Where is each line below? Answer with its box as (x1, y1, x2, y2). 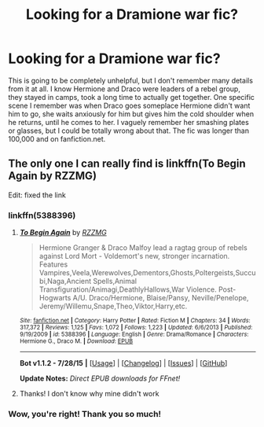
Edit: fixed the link (8, 190, 67, 200)
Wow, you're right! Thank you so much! (8, 408, 162, 419)
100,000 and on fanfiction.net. (8, 134, 106, 143)
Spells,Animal (93, 277, 137, 286)
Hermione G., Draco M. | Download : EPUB (19, 337, 134, 345)
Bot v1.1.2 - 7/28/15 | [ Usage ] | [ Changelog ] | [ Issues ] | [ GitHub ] (19, 359, 228, 368)
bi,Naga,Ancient (38, 277, 92, 286)
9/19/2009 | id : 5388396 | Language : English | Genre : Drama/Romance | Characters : (19, 330, 249, 339)
